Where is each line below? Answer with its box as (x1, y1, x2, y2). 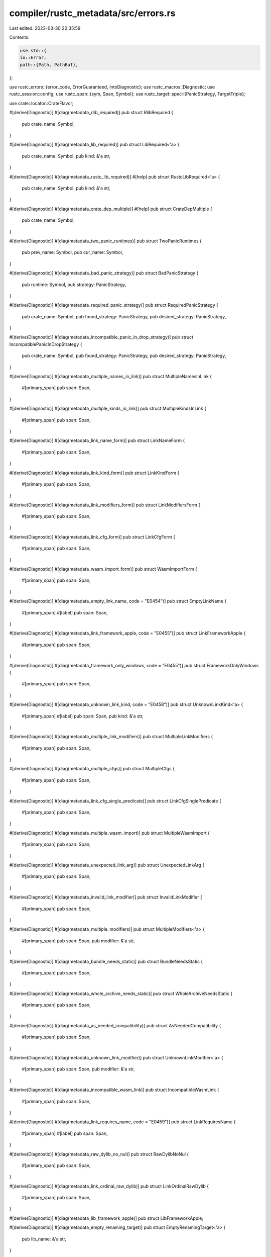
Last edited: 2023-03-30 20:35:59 (9, 25, 81, 31)
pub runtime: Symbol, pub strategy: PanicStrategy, (22, 282, 126, 288)
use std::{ (20, 48, 47, 53)
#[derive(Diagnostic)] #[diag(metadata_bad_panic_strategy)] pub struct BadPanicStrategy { (9, 270, 199, 276)
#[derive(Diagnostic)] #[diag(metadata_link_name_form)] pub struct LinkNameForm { (9, 437, 185, 443)
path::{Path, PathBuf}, (20, 62, 79, 67)
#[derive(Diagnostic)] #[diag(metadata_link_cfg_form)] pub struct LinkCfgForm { (9, 533, 176, 540)
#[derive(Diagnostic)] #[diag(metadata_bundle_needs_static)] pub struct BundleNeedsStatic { (9, 958, 203, 964)
